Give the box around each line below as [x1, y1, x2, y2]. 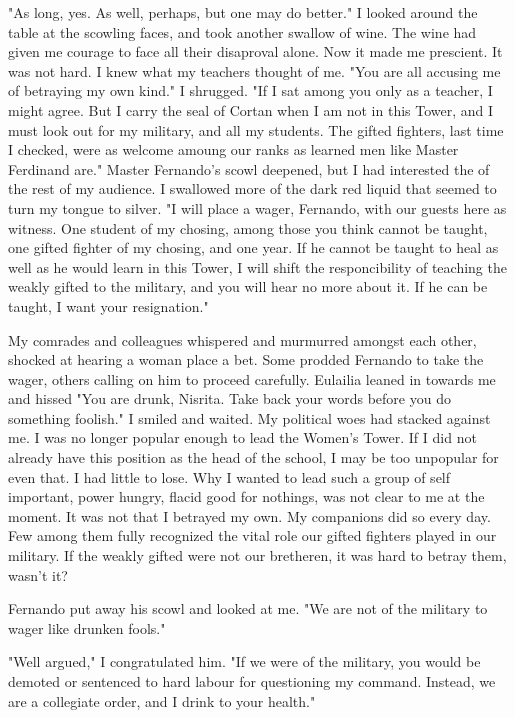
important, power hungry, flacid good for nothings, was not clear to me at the [8, 486, 485, 507]
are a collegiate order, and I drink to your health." [8, 690, 316, 711]
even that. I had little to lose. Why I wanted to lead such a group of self [8, 466, 451, 487]
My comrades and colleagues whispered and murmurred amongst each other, [8, 329, 477, 350]
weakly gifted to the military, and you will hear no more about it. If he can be [8, 276, 488, 297]
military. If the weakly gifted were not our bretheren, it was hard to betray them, [8, 545, 507, 566]
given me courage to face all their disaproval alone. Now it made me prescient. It [8, 41, 503, 62]
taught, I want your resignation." [8, 295, 209, 316]
